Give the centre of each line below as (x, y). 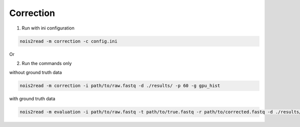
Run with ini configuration (48, 28)
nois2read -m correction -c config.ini (68, 41)
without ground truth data (35, 72)
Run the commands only (47, 63)
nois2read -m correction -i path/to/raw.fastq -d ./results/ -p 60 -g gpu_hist (120, 86)
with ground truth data (32, 99)
